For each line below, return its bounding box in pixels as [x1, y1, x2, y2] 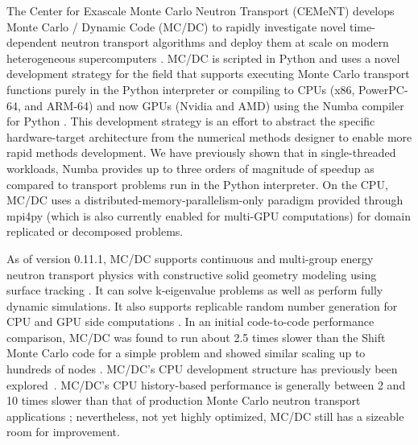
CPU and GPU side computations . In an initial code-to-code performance [6, 313, 375, 330]
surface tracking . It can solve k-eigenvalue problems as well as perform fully [6, 282, 383, 299]
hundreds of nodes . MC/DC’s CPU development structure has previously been [6, 361, 398, 377]
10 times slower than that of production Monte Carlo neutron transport [6, 392, 361, 409]
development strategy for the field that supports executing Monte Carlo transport [6, 65, 410, 82]
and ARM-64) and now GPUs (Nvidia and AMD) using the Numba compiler [24, 97, 404, 113]
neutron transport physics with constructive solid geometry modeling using [6, 266, 377, 282]
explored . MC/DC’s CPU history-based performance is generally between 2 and [6, 376, 406, 393]
